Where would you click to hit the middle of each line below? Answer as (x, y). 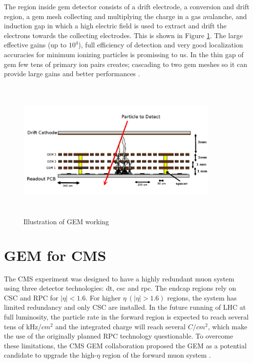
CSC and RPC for (31, 297)
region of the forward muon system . (157, 355)
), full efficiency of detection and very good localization (161, 45)
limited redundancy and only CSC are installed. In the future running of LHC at (125, 307)
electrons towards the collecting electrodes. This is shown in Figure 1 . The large (123, 35)
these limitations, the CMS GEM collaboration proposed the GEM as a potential (125, 345)
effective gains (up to (35, 45)
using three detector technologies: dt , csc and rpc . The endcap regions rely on (120, 288)
